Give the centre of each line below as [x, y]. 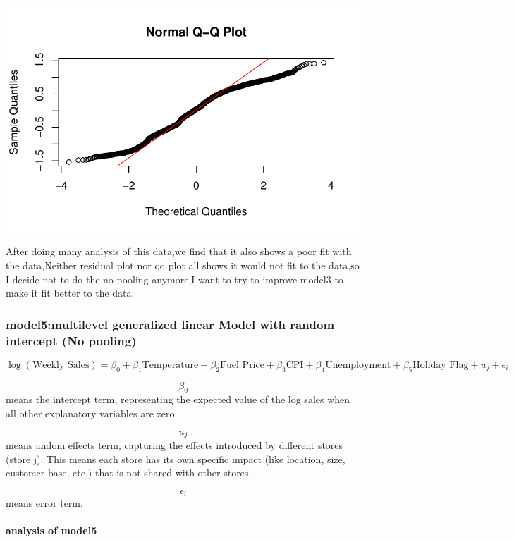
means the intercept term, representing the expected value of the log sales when [178, 399]
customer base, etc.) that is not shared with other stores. [129, 473]
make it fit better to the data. [70, 293]
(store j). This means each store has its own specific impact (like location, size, [176, 458]
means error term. [44, 503]
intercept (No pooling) [71, 340]
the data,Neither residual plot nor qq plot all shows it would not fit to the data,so [183, 265]
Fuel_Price [242, 365]
